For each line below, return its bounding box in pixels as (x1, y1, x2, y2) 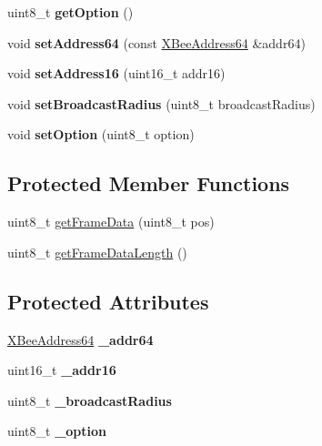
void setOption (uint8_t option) (7, 125, 195, 144)
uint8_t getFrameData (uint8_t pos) (7, 212, 215, 231)
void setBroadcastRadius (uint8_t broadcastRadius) (7, 94, 316, 113)
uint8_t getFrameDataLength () (7, 242, 187, 261)
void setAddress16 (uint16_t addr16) (7, 64, 226, 83)
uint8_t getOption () (7, 3, 134, 21)
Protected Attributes (7, 287, 209, 315)
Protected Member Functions (7, 169, 290, 198)
